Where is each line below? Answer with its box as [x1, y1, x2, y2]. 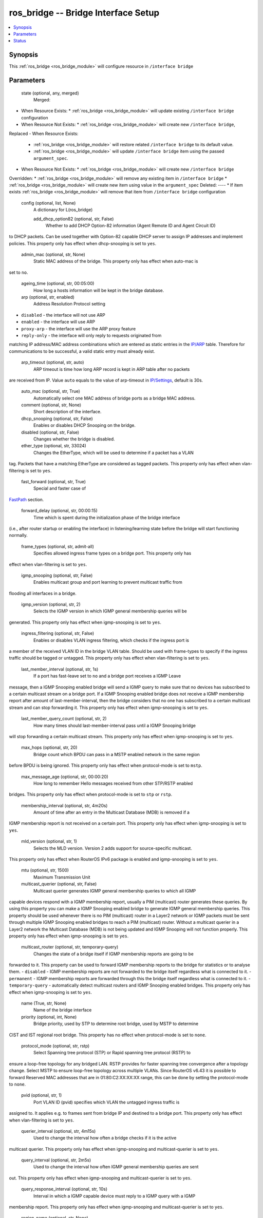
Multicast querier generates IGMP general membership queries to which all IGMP [33, 888, 196, 894]
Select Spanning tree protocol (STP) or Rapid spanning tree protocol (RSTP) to [33, 1050, 191, 1056]
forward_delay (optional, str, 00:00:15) [21, 508, 98, 514]
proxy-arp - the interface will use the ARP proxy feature [21, 325, 136, 331]
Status [13, 38, 26, 44]
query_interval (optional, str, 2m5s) [21, 1157, 91, 1163]
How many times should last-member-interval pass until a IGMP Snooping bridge [33, 723, 196, 728]
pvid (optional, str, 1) [21, 1092, 62, 1098]
